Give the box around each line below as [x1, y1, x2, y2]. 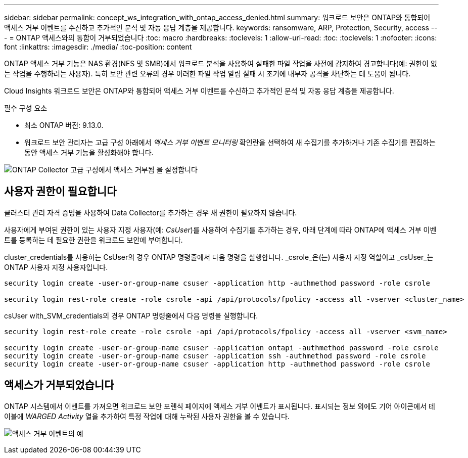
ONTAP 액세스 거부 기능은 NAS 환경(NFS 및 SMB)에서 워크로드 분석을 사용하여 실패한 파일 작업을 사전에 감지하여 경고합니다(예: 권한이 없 [4, 59, 437, 68]
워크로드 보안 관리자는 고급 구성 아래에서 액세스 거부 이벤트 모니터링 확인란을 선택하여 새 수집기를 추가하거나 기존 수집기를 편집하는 [24, 138, 436, 147]
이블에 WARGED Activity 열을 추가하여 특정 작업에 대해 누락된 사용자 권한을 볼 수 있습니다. [4, 411, 290, 421]
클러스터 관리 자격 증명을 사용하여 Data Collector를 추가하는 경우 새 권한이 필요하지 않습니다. [4, 208, 297, 217]
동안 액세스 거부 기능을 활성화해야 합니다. [24, 148, 154, 157]
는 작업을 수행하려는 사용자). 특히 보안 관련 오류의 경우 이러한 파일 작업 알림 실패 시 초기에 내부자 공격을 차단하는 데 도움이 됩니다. [4, 69, 411, 78]
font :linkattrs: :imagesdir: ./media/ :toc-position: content [4, 42, 192, 51]
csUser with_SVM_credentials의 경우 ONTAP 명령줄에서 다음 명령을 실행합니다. [4, 311, 258, 320]
